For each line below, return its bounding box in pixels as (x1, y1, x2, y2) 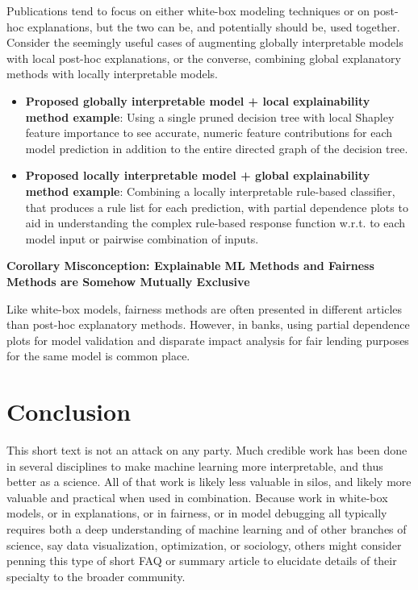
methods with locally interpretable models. (6, 65, 218, 82)
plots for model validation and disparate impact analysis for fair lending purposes (6, 331, 409, 348)
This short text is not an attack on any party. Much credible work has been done (6, 442, 408, 458)
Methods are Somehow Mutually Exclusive (6, 272, 250, 289)
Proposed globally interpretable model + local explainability (25, 92, 370, 109)
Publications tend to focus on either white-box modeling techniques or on (6, 2, 370, 19)
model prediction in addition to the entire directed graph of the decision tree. (25, 139, 408, 156)
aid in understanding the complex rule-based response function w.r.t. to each (25, 214, 406, 231)
